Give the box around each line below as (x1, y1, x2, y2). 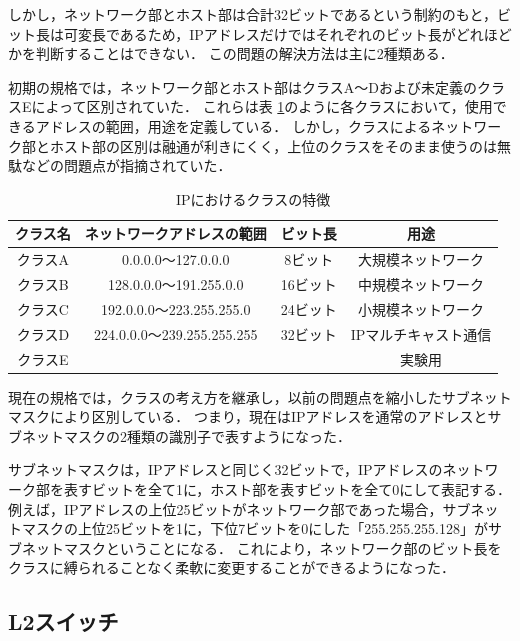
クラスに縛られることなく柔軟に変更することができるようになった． (8, 557, 456, 578)
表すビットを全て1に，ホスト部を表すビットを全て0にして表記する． (63, 479, 511, 500)
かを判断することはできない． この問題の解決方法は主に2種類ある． (8, 43, 454, 64)
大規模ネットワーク (358, 249, 485, 270)
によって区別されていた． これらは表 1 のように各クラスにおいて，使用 (31, 96, 493, 117)
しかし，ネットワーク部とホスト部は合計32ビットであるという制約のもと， (8, 4, 498, 24)
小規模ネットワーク (358, 298, 485, 319)
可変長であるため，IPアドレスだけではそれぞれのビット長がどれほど (63, 23, 512, 44)
